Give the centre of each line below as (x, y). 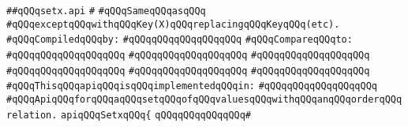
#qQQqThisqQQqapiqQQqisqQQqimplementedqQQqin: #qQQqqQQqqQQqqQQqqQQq (192, 86)
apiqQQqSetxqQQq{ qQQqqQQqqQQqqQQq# (156, 115)
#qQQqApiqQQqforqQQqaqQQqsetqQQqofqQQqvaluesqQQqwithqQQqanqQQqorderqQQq (204, 99)
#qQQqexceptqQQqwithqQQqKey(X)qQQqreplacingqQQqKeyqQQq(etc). (173, 24)
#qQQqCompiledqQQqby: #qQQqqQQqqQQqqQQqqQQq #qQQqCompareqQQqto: (180, 40)
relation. (32, 115)
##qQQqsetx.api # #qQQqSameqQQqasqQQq (106, 11)
